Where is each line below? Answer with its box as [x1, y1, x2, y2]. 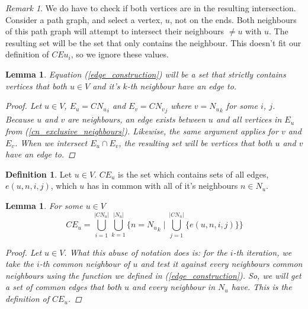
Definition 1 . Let [5, 168, 72, 180]
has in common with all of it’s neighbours [87, 179, 238, 192]
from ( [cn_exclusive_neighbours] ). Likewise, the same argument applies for [5, 125, 278, 137]
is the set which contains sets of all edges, [118, 168, 269, 180]
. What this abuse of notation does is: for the [64, 246, 227, 258]
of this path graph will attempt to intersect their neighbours [5, 25, 224, 37]
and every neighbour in [132, 281, 216, 293]
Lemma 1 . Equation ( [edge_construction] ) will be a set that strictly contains [5, 67, 286, 80]
